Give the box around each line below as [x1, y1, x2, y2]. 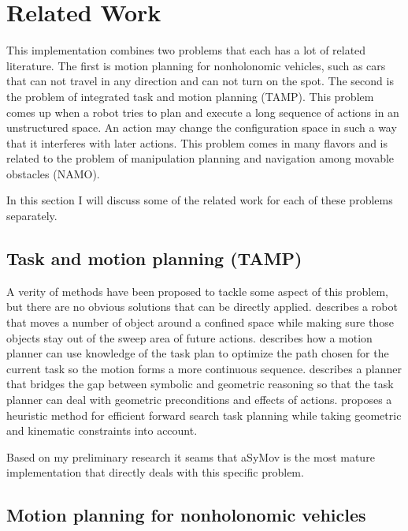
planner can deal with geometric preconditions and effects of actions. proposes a [6, 391, 392, 408]
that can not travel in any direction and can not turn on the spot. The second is [6, 73, 394, 89]
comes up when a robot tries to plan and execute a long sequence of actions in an [6, 103, 399, 120]
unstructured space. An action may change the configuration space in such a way [6, 119, 397, 136]
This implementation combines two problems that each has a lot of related [6, 42, 366, 58]
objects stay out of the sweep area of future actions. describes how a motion [6, 329, 373, 346]
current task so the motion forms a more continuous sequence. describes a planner [6, 360, 402, 376]
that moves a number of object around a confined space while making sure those [6, 314, 394, 331]
